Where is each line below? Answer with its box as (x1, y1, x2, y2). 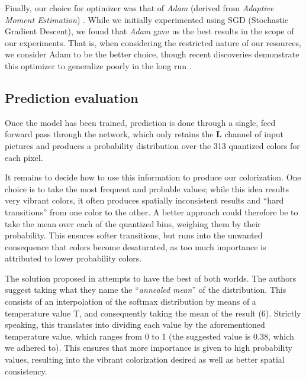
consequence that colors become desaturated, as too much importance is (5, 240, 266, 253)
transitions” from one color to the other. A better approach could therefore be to (5, 205, 298, 218)
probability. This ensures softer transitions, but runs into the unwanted (5, 229, 263, 241)
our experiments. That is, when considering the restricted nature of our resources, (5, 36, 301, 49)
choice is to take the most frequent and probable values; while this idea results (5, 182, 289, 195)
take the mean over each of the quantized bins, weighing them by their (5, 217, 261, 230)
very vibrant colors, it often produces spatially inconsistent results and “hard (5, 194, 284, 206)
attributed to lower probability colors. (5, 252, 142, 264)
